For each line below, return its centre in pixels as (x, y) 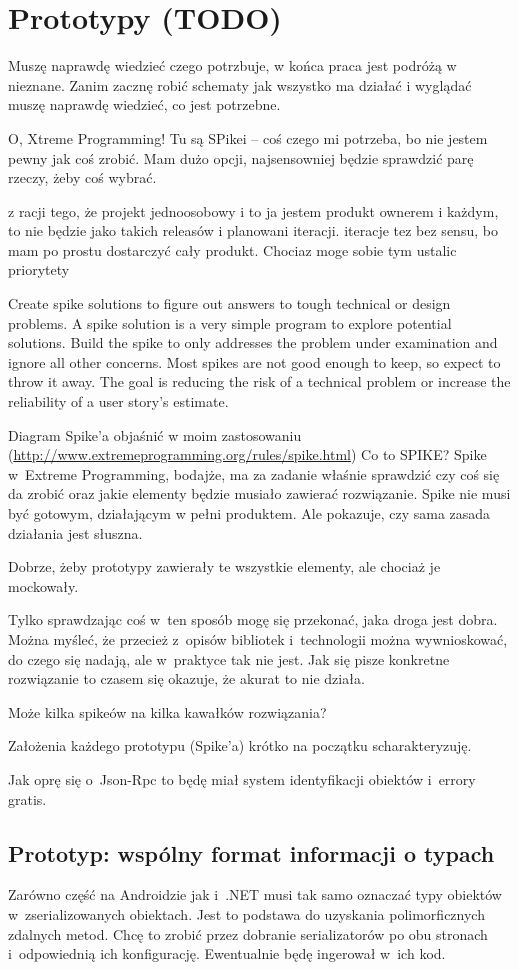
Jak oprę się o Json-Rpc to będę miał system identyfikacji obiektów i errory (242, 778)
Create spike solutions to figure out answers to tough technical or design (229, 303)
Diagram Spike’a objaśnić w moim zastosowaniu (155, 434)
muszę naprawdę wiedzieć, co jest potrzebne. (144, 104)
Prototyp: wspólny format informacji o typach (251, 852)
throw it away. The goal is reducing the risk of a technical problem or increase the (259, 381)
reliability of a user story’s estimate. (118, 401)
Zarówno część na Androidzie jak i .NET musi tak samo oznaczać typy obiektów (255, 894)
